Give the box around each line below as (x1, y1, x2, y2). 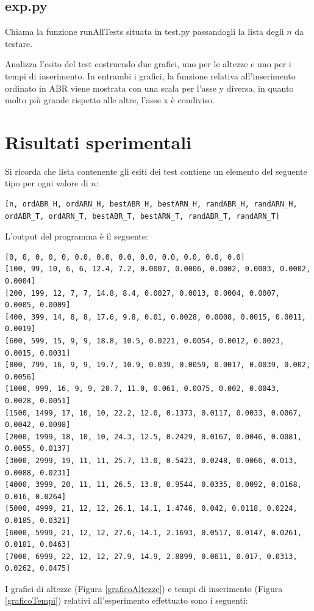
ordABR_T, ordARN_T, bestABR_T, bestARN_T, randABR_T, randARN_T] (5, 211, 280, 221)
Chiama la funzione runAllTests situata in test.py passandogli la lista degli (5, 25, 284, 38)
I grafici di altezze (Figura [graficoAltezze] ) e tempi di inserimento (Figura (5, 582, 283, 595)
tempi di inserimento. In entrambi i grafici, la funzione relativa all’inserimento (5, 69, 296, 82)
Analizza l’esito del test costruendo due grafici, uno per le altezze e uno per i (5, 57, 291, 70)
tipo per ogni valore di (5, 177, 88, 189)
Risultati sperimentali (5, 129, 192, 154)
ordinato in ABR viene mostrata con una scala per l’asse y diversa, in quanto (5, 81, 294, 94)
